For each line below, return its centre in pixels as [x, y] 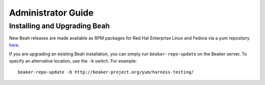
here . [14, 45]
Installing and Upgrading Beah [59, 26]
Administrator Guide [51, 13]
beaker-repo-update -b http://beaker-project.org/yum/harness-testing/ [106, 72]
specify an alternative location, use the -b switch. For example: [73, 61]
